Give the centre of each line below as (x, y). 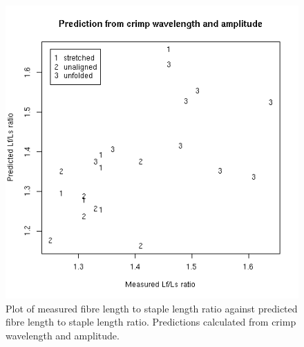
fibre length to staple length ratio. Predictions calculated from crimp (151, 322)
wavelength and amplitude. (63, 335)
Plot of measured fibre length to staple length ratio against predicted (152, 308)
